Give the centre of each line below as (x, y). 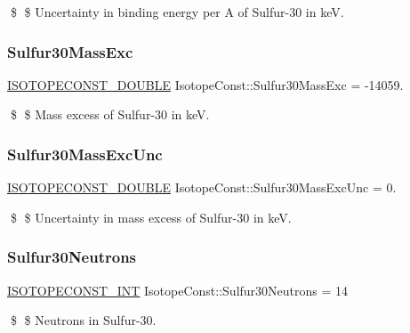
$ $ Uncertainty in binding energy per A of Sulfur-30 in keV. (177, 12)
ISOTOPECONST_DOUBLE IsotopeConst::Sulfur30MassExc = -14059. (205, 84)
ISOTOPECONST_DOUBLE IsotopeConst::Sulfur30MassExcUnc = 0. (202, 187)
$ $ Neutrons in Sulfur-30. (83, 320)
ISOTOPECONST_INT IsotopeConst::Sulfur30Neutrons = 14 (178, 290)
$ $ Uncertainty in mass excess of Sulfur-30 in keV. (151, 217)
